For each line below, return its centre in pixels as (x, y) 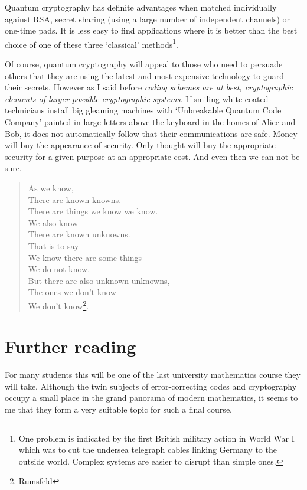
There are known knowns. (75, 199)
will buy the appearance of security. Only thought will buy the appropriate (140, 145)
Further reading (71, 346)
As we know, (51, 187)
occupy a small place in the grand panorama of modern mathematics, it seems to (151, 398)
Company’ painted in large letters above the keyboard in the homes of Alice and (150, 122)
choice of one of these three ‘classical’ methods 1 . (92, 43)
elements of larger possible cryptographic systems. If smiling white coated (137, 98)
